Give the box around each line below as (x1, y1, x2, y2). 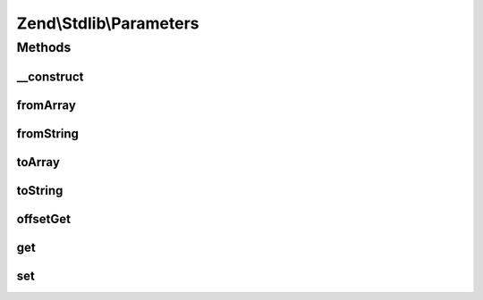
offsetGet (16, 211, 72, 227)
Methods (16, 39, 72, 55)
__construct (16, 69, 84, 84)
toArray (16, 154, 60, 170)
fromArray (16, 97, 76, 112)
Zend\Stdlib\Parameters (16, 13, 200, 33)
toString (16, 183, 64, 198)
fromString (16, 126, 80, 141)
